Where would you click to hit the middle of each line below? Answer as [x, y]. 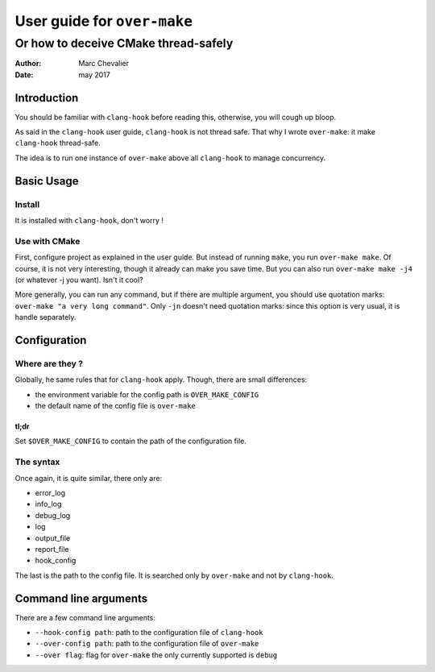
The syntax [37, 462]
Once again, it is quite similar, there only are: [89, 478]
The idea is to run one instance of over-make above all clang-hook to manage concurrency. [170, 158]
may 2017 [94, 75]
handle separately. [46, 317]
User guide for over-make [104, 21]
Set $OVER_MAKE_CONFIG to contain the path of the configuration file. [131, 441]
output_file [53, 538]
